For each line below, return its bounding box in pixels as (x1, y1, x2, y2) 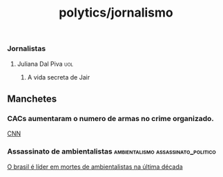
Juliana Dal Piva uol (17, 59, 74, 68)
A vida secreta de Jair (27, 73, 90, 81)
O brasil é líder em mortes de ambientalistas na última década (7, 162, 183, 171)
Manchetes (7, 93, 57, 104)
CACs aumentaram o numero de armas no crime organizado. (7, 113, 214, 123)
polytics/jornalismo (58, 5, 174, 21)
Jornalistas (7, 44, 46, 53)
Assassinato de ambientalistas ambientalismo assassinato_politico (7, 147, 216, 156)
